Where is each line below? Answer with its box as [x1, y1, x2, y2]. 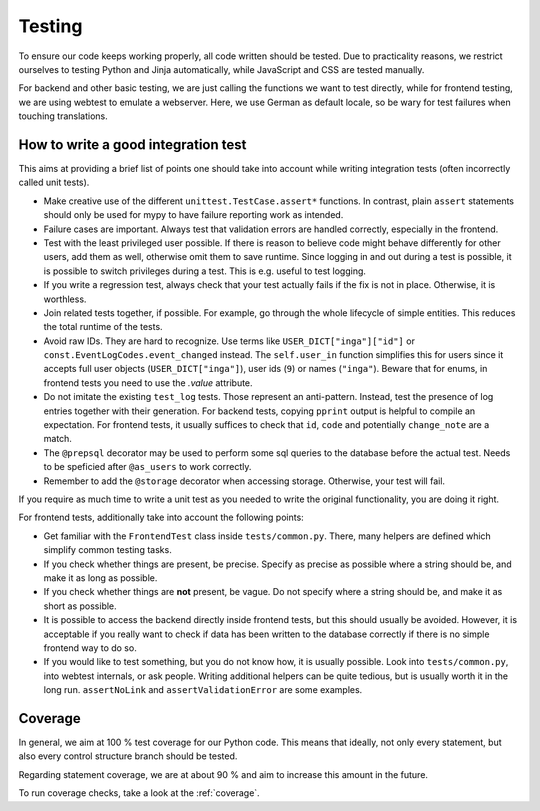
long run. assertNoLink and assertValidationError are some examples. [43, 684, 363, 696]
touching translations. [18, 110, 109, 122]
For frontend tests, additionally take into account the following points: [18, 511, 304, 524]
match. [43, 433, 72, 445]
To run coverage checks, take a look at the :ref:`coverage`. [18, 787, 260, 799]
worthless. [43, 293, 87, 305]
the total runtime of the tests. [43, 321, 164, 333]
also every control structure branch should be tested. [18, 750, 238, 762]
